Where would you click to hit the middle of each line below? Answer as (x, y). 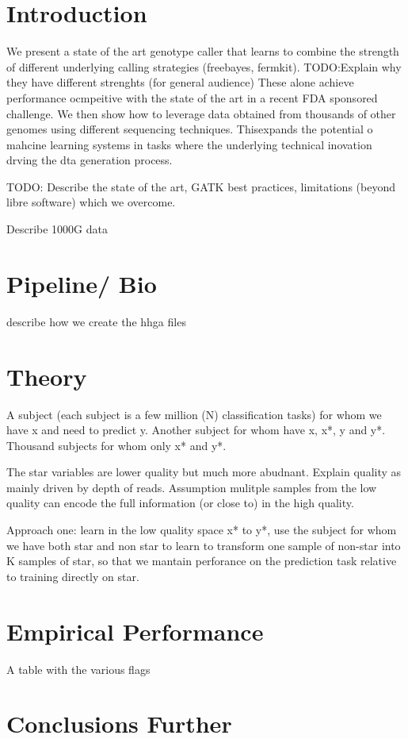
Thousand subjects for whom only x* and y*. (116, 445)
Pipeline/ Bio (82, 283)
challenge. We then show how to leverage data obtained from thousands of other (201, 113)
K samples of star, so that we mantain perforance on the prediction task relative (202, 561)
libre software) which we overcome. (91, 202)
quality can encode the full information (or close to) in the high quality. (180, 503)
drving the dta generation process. (90, 160)
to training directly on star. (73, 576)
